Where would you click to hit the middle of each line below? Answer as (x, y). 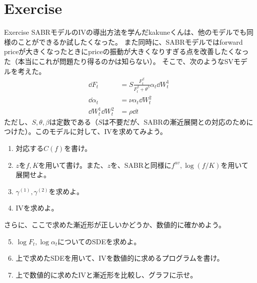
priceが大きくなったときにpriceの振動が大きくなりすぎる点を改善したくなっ (127, 51)
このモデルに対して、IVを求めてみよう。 (101, 131)
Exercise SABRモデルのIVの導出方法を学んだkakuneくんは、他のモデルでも (125, 32)
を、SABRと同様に (141, 165)
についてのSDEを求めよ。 (99, 241)
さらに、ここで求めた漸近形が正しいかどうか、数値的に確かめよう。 (115, 224)
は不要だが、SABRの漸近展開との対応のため (174, 121)
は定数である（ (74, 121)
